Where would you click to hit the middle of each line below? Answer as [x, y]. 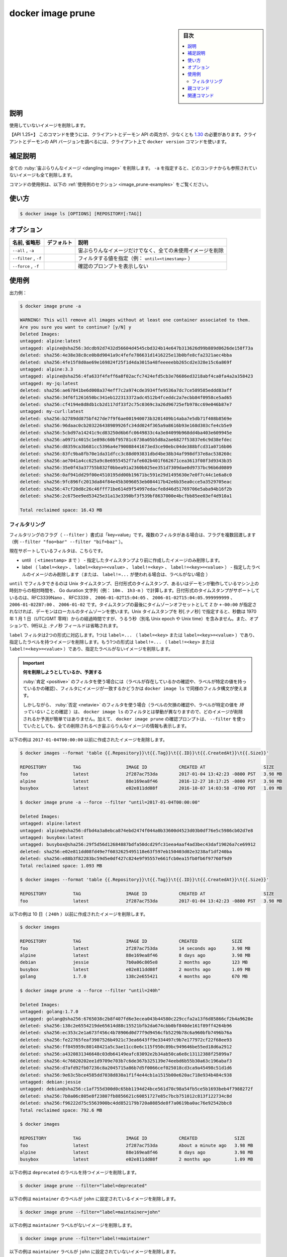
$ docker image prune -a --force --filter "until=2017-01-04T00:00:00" [110, 802]
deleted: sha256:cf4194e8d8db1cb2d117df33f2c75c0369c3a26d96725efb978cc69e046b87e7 [126, 404]
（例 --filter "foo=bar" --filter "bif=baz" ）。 [67, 542]
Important [34, 663]
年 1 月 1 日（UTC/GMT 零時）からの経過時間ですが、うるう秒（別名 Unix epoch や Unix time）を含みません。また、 [129, 618]
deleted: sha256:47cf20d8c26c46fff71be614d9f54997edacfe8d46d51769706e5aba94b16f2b [126, 489]
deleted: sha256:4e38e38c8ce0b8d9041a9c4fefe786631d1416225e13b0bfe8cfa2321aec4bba [126, 355]
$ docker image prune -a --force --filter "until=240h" [90, 991]
